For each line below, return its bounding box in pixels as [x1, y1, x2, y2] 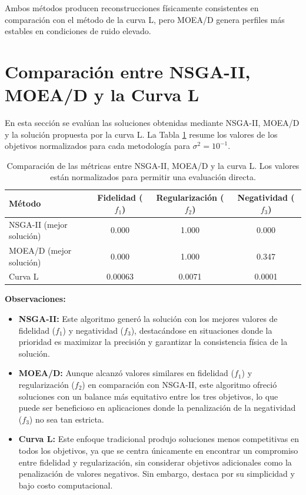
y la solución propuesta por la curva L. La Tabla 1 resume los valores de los [5, 128, 278, 140]
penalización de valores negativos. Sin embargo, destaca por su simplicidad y [18, 467, 295, 480]
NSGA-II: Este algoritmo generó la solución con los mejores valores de [18, 313, 278, 325]
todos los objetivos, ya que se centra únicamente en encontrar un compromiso [18, 444, 298, 456]
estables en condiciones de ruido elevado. [5, 25, 151, 37]
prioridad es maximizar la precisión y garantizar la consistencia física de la [18, 335, 288, 348]
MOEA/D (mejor [9, 244, 72, 256]
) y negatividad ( [62, 324, 124, 336]
